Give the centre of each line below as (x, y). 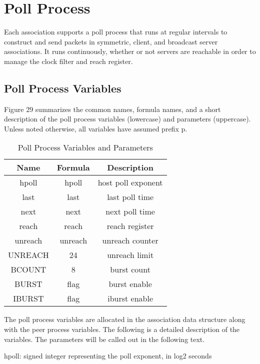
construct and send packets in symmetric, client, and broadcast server (111, 41)
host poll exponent (130, 182)
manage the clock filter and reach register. (68, 61)
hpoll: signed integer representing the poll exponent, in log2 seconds (108, 356)
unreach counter (130, 240)
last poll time (130, 197)
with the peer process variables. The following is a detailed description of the (122, 329)
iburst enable (130, 298)
